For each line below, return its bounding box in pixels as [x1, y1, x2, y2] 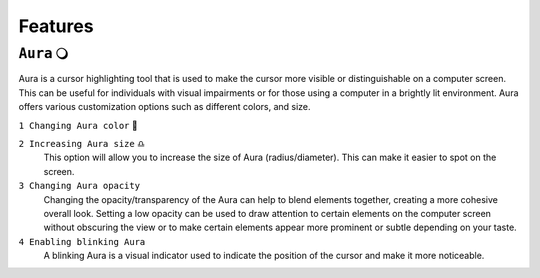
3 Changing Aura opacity [18, 180, 140, 192]
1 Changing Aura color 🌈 [18, 119, 139, 131]
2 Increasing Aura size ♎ [18, 137, 145, 149]
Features [18, 15, 94, 37]
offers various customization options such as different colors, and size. [18, 101, 311, 113]
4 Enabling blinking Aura [18, 236, 146, 247]
